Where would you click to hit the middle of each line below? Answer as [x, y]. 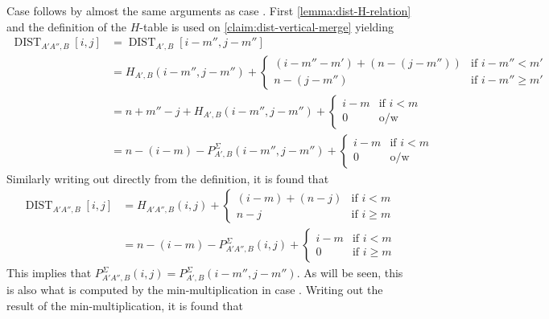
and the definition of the [66, 26]
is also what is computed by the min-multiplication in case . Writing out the [195, 290]
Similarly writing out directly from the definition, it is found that [168, 178]
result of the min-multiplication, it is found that [125, 305]
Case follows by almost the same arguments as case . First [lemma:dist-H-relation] [209, 10]
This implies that [49, 273]
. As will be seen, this [350, 273]
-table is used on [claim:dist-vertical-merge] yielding [266, 26]
